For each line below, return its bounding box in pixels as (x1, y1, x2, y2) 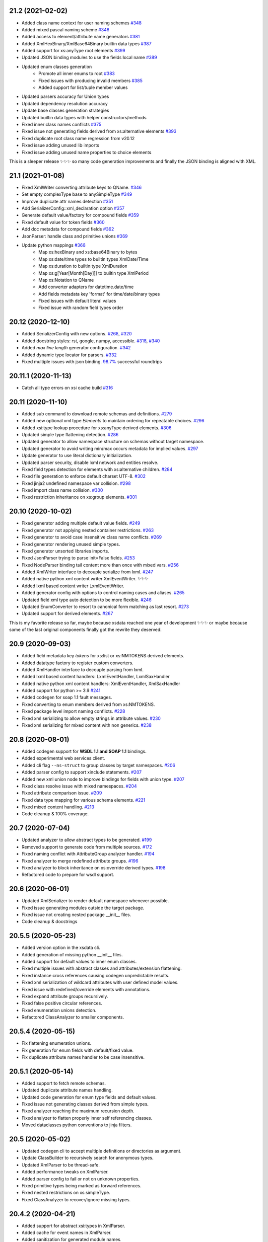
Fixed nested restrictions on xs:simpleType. (21, 1190, 111, 1196)
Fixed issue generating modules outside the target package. (21, 905, 144, 911)
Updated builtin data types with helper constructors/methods (21, 114, 147, 120)
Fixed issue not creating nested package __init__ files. (21, 912, 132, 918)
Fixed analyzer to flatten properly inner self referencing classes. (21, 1115, 152, 1121)
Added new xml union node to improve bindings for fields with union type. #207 (21, 776, 185, 782)
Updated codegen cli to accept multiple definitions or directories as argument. (21, 1148, 182, 1154)
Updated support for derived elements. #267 (21, 611, 114, 617)
